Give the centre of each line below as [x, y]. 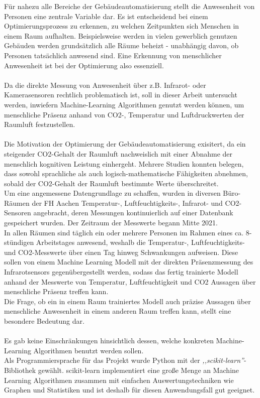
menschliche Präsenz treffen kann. [56, 291]
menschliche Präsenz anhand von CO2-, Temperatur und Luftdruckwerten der [124, 114]
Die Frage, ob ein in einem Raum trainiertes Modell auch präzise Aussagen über [127, 301]
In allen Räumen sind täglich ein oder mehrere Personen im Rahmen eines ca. [124, 232]
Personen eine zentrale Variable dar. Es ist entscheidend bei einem [106, 16]
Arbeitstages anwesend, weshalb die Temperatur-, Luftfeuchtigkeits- [140, 242]
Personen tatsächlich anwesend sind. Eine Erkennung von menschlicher [113, 55]
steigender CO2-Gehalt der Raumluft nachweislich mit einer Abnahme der [118, 153]
